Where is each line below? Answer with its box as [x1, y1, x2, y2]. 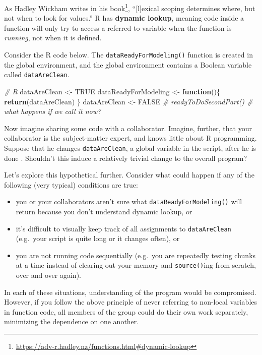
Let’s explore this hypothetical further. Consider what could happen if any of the [4, 169, 254, 180]
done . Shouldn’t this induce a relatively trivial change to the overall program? [4, 152, 247, 163]
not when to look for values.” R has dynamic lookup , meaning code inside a [4, 13, 244, 23]
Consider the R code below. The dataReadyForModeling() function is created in [4, 49, 253, 60]
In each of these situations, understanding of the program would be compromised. [4, 286, 256, 297]
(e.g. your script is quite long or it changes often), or [16, 233, 180, 244]
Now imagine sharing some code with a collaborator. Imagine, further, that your [4, 123, 252, 133]
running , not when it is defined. [4, 32, 102, 43]
